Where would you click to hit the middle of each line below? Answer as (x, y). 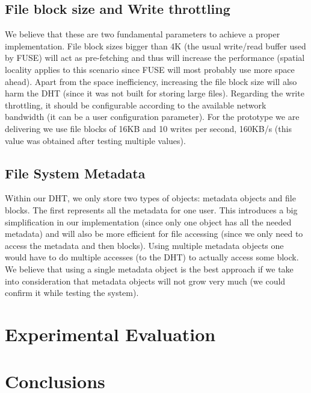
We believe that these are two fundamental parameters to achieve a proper (143, 34)
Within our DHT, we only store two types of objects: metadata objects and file (150, 198)
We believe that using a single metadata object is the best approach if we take (149, 269)
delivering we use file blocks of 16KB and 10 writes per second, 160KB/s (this (148, 128)
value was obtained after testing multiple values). (95, 140)
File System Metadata (75, 173)
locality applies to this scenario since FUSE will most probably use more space (150, 69)
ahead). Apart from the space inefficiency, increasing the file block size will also (151, 81)
